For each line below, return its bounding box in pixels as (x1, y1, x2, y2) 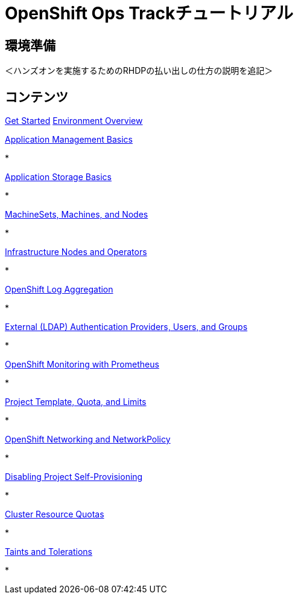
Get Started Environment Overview (5, 115, 143, 126)
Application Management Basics (5, 134, 133, 145)
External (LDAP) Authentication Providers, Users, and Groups (5, 322, 248, 332)
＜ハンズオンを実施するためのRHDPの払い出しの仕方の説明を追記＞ (5, 65, 273, 76)
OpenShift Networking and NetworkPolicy (5, 434, 171, 445)
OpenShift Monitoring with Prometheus (5, 359, 159, 370)
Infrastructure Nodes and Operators (5, 247, 147, 257)
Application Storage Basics (5, 172, 112, 183)
